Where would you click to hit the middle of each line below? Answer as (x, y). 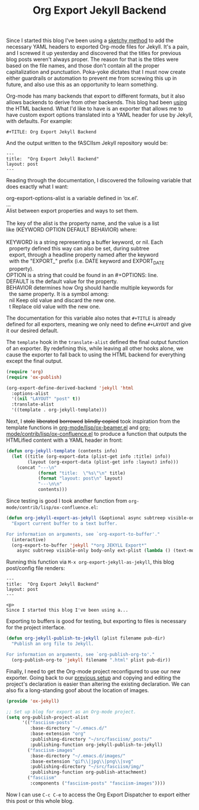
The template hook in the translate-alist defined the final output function (97, 342)
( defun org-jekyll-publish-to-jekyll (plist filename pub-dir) (86, 638)
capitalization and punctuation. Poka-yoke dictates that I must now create (96, 72)
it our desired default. (33, 330)
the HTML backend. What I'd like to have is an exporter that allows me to (95, 109)
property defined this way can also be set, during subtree (79, 249)
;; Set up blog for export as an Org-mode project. (71, 712)
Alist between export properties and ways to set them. (72, 211)
